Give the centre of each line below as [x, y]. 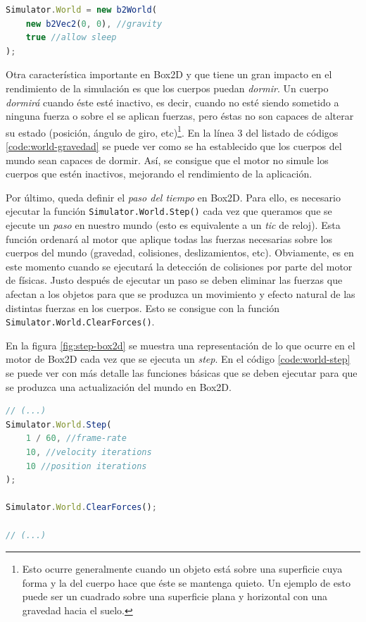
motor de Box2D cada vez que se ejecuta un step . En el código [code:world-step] [178, 359]
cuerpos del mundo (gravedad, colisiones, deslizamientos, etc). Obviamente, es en [180, 253]
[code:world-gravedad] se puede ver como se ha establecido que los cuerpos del [174, 146]
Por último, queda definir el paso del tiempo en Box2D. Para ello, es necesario [173, 197]
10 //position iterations [86, 466]
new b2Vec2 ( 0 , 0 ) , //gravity [94, 24]
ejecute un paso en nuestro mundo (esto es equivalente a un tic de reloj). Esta [173, 225]
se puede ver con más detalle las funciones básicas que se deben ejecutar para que [182, 373]
